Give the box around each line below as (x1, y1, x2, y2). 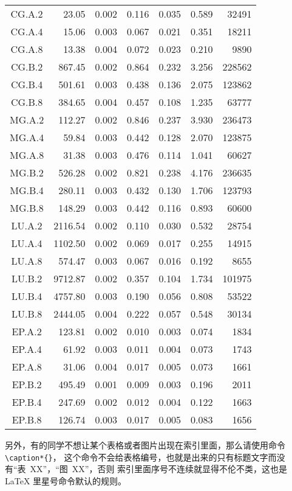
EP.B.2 (12, 377, 42, 391)
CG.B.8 (10, 95, 43, 109)
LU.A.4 (11, 236, 42, 250)
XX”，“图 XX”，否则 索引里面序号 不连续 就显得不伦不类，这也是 (30, 462, 288, 475)
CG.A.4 (10, 24, 43, 38)
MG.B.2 (10, 165, 44, 179)
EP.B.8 (12, 413, 42, 427)
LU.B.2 (11, 271, 42, 285)
